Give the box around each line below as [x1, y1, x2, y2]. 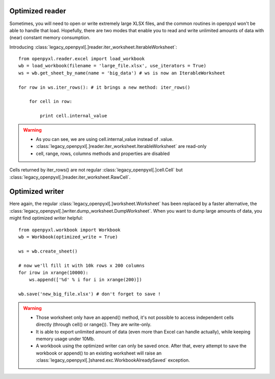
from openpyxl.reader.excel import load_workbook [18, 56, 145, 62]
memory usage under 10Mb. [36, 336, 95, 342]
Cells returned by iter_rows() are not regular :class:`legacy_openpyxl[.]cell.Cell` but [9, 167, 183, 173]
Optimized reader [9, 7, 66, 15]
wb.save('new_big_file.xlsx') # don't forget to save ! [18, 291, 161, 297]
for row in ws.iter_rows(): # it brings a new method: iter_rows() [18, 84, 190, 90]
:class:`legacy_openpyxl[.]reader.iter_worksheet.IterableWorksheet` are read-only [36, 143, 207, 149]
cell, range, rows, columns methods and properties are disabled [36, 150, 170, 157]
